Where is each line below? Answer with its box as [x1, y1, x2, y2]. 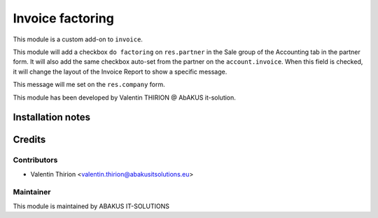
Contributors [13, 155, 58, 165]
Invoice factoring [13, 11, 115, 26]
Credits [13, 134, 46, 146]
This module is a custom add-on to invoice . [13, 35, 143, 43]
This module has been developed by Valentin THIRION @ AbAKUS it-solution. [13, 93, 236, 102]
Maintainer [13, 187, 51, 197]
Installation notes [13, 111, 91, 123]
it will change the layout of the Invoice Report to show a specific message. [13, 67, 227, 76]
